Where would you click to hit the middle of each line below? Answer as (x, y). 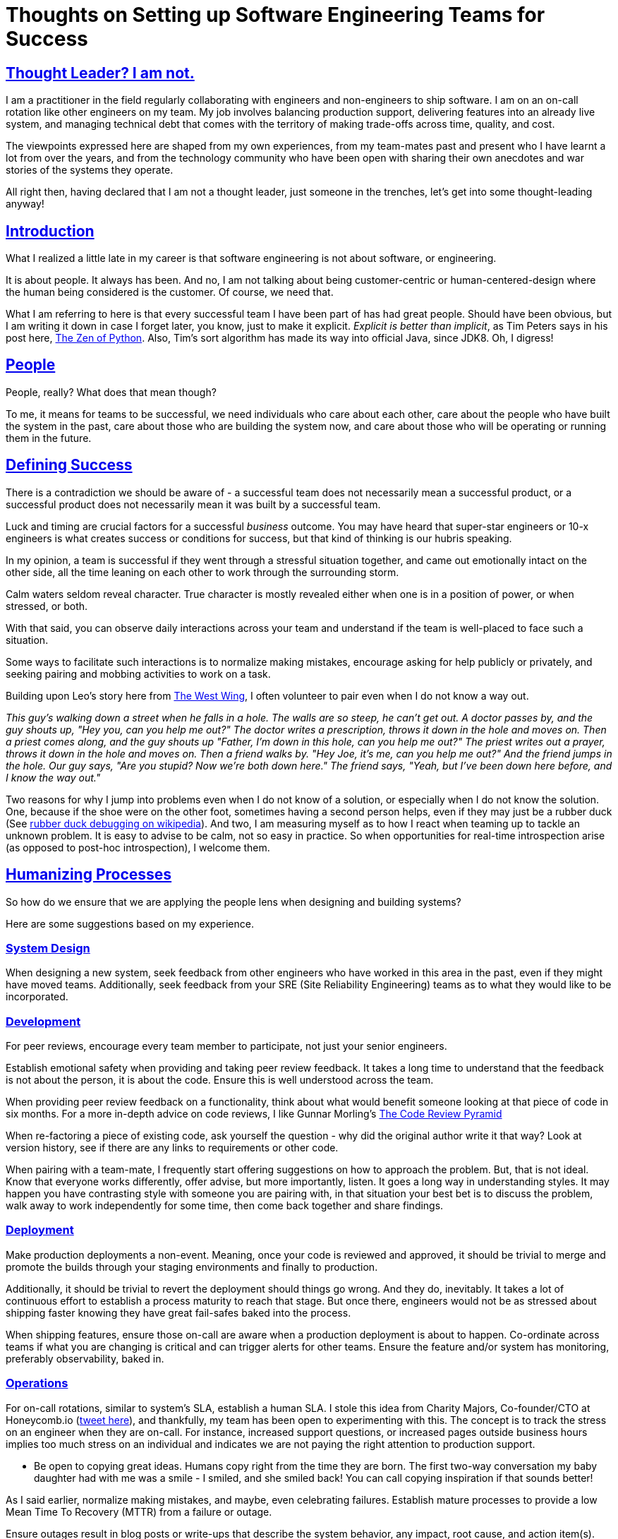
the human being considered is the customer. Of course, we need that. (170, 292)
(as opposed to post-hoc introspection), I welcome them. (138, 847)
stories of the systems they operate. (90, 170)
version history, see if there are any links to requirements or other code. (172, 1148)
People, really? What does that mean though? (111, 392)
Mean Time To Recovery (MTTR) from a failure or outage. (139, 1511)
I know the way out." (53, 777)
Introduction (50, 231)
